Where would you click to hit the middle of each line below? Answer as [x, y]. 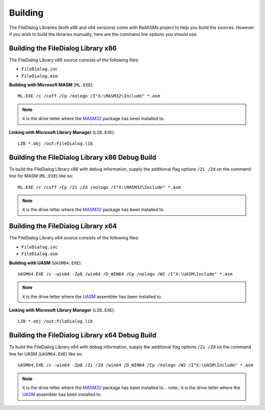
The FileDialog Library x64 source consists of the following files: [74, 238]
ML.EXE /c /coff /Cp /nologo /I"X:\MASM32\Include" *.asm [89, 96]
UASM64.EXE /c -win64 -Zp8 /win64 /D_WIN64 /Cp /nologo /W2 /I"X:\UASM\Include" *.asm [125, 274]
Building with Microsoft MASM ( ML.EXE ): [52, 85]
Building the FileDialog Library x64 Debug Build [83, 335]
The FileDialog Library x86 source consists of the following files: [74, 60]
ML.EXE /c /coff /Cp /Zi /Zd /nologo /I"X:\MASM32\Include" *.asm [99, 187]
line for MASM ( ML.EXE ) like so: [41, 176]
